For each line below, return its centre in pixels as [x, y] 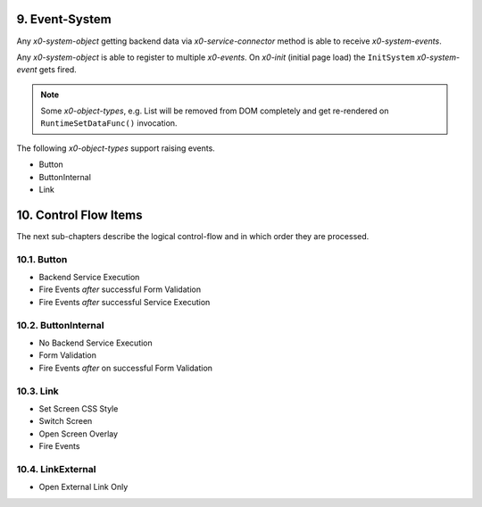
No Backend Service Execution [96, 343]
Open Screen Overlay [79, 434]
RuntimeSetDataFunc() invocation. [109, 123]
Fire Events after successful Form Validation [120, 289]
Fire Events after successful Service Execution [125, 302]
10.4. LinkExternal [56, 469]
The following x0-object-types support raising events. [116, 148]
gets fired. [58, 70]
